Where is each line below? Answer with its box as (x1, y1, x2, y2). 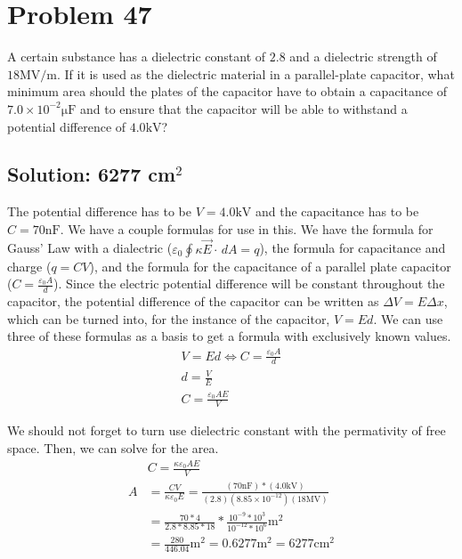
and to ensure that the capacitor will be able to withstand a (80, 99, 408, 117)
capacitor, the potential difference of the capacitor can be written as (7, 292, 379, 311)
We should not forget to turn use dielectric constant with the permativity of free (7, 421, 446, 440)
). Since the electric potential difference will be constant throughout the (53, 274, 445, 293)
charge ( (7, 256, 52, 275)
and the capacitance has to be (255, 202, 419, 221)
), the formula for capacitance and (259, 239, 446, 257)
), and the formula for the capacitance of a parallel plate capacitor (89, 256, 451, 275)
